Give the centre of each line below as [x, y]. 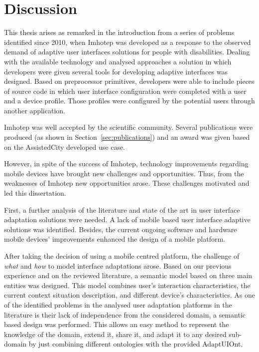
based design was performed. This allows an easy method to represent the [117, 324]
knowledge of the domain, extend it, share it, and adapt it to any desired [115, 334]
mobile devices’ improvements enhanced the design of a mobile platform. [115, 239]
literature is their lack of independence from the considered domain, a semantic [125, 314]
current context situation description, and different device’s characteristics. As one [129, 295]
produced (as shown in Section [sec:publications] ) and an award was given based [127, 137]
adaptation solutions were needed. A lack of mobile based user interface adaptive [127, 219]
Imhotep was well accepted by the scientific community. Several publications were [129, 127]
